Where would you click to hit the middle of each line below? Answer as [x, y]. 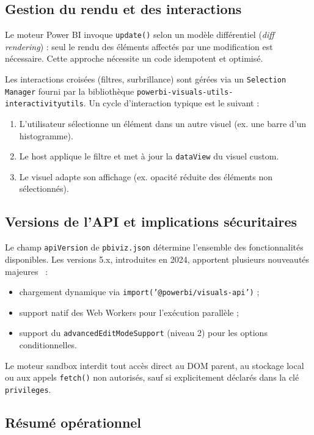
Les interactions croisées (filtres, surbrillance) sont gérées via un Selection [146, 79]
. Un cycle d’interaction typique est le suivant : [171, 103]
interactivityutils [44, 104]
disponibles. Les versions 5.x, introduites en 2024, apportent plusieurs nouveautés [157, 259]
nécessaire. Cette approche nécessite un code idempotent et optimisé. [134, 58]
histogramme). [46, 135]
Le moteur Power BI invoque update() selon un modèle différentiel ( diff [140, 35]
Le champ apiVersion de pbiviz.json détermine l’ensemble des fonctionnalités [154, 247]
